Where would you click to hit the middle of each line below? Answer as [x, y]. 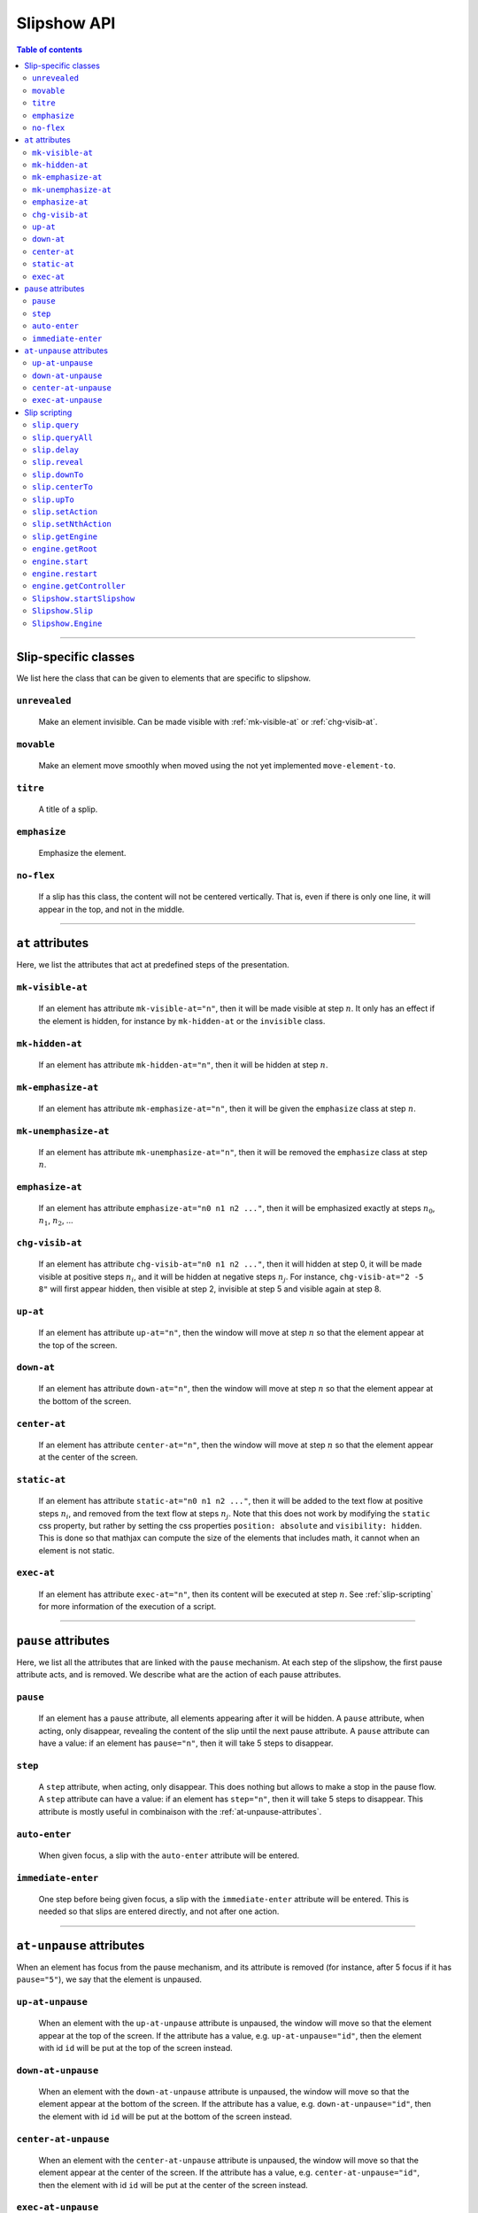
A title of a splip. [68, 809]
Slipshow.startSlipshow [84, 598]
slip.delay [56, 450]
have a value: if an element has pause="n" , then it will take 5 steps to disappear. [186, 1743]
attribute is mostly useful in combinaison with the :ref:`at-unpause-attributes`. [180, 1811]
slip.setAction [65, 512]
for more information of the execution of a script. [127, 1607]
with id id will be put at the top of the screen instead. [136, 2048]
